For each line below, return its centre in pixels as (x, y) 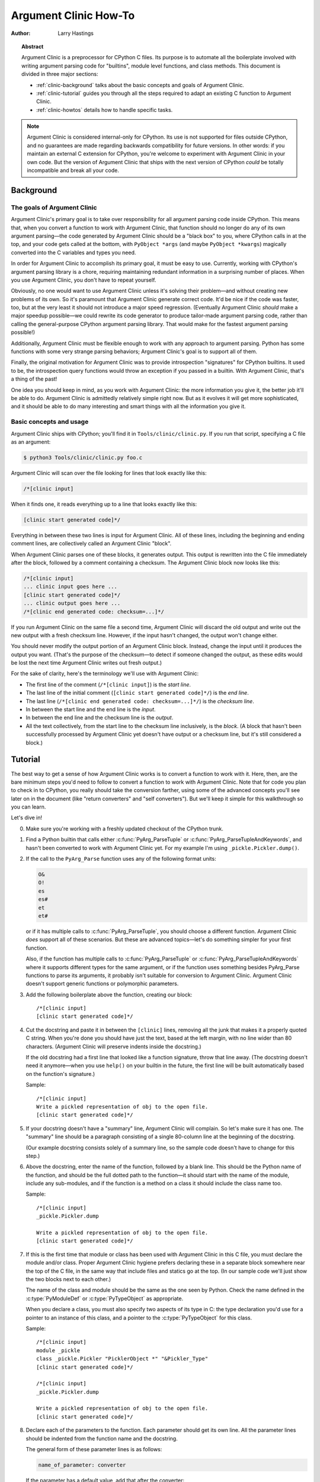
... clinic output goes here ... (72, 603)
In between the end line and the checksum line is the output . (100, 718)
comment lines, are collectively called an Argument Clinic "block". (91, 544)
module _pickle (58, 1350)
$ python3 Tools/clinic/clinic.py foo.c (83, 457)
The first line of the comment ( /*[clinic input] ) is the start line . (108, 684)
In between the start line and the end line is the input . (91, 710)
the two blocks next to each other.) (68, 1279)
